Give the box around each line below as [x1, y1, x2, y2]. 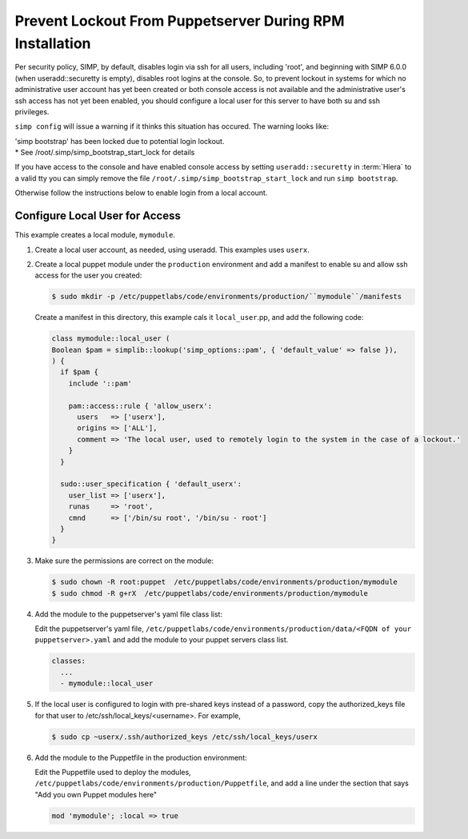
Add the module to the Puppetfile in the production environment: [34, 753, 247, 762]
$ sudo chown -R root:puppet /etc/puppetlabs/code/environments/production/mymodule [51, 577, 398, 587]
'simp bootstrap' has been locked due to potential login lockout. [14, 136, 225, 146]
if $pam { [60, 368, 99, 377]
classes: [51, 657, 86, 665]
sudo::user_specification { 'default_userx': [60, 480, 242, 489]
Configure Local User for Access [14, 209, 182, 223]
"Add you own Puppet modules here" [34, 789, 158, 799]
